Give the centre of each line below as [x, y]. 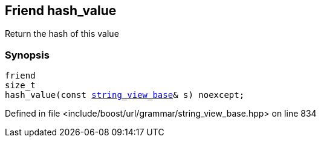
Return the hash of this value [62, 34]
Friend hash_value [61, 11]
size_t [20, 86]
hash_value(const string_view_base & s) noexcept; [125, 95]
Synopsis [27, 55]
